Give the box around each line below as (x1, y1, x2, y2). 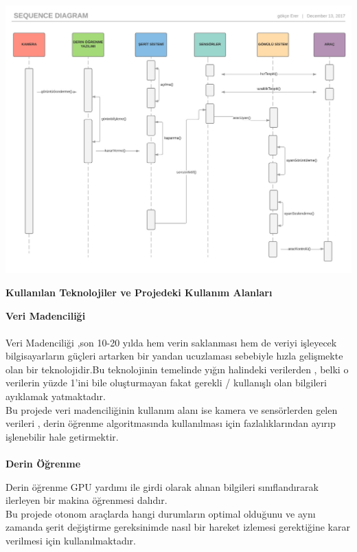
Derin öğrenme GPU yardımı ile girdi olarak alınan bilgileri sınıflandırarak (5, 479, 319, 494)
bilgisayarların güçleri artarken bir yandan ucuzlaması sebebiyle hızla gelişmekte (5, 349, 343, 363)
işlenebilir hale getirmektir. (5, 429, 119, 443)
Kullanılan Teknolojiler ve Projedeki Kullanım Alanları (5, 285, 273, 299)
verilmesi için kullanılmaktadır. (5, 533, 136, 547)
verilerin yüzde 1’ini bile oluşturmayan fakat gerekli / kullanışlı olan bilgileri (5, 375, 327, 390)
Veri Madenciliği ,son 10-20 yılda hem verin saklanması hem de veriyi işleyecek (5, 335, 337, 349)
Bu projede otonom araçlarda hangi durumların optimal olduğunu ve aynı (5, 506, 316, 520)
